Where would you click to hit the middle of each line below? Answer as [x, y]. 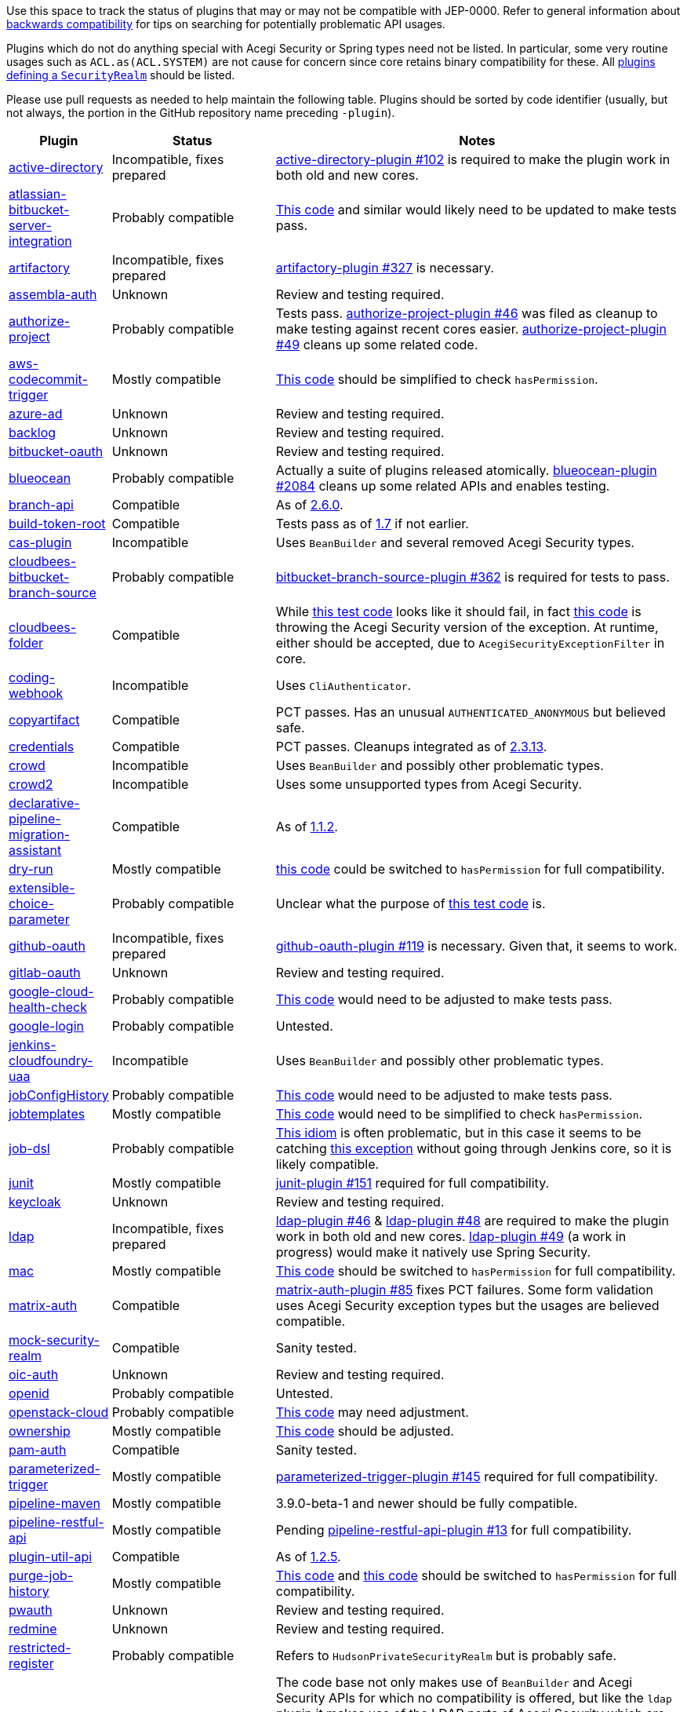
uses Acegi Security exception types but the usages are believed [467, 1305]
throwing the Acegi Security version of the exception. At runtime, [467, 627]
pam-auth [38, 1450]
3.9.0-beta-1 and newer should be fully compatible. [427, 1503]
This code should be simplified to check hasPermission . [437, 379]
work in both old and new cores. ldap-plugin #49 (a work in [451, 1236]
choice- [31, 903]
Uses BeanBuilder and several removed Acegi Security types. [455, 542]
